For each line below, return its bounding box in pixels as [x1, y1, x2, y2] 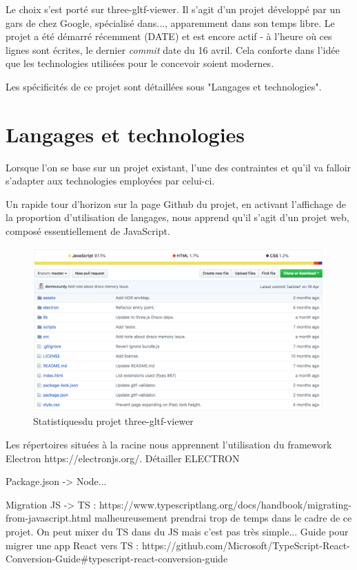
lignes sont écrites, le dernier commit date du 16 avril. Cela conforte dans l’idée [6, 42, 340, 57]
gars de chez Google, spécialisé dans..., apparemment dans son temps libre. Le [6, 15, 335, 30]
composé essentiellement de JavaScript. [6, 224, 170, 238]
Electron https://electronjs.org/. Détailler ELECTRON [6, 450, 240, 465]
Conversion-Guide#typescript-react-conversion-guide [6, 551, 228, 566]
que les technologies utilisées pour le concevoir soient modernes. [6, 56, 274, 70]
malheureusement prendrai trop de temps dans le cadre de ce [94, 511, 352, 525]
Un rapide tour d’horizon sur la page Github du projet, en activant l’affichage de [6, 196, 346, 211]
